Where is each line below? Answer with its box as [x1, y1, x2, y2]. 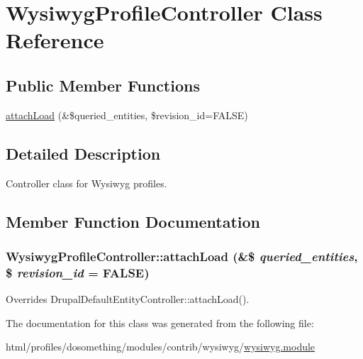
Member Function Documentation [6, 210, 261, 232]
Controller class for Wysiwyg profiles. [6, 175, 167, 190]
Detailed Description [6, 142, 161, 164]
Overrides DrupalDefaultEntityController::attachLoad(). [6, 292, 250, 306]
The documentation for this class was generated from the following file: [6, 315, 314, 330]
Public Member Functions [6, 74, 200, 96]
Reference [6, 26, 104, 55]
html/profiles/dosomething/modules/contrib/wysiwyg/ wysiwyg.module [6, 339, 315, 354]
